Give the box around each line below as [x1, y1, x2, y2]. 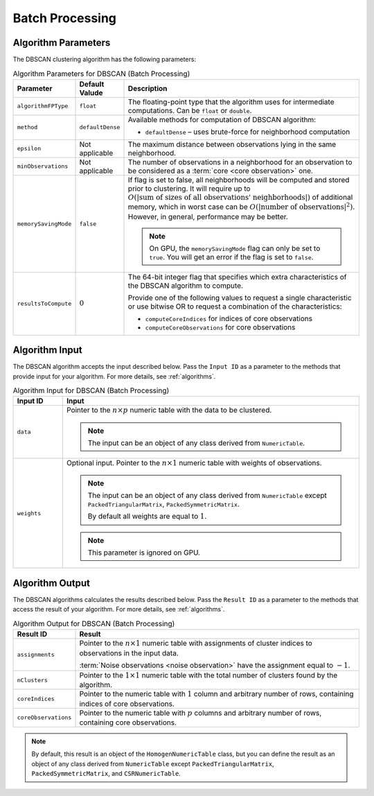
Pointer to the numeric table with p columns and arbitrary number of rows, [79, 708, 322, 718]
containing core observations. [79, 718, 177, 727]
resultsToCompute [17, 300, 72, 308]
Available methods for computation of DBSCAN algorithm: [127, 114, 317, 124]
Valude [79, 87, 103, 97]
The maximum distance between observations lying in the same [127, 139, 337, 149]
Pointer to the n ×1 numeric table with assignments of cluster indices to [79, 639, 313, 648]
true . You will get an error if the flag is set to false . [149, 252, 314, 261]
